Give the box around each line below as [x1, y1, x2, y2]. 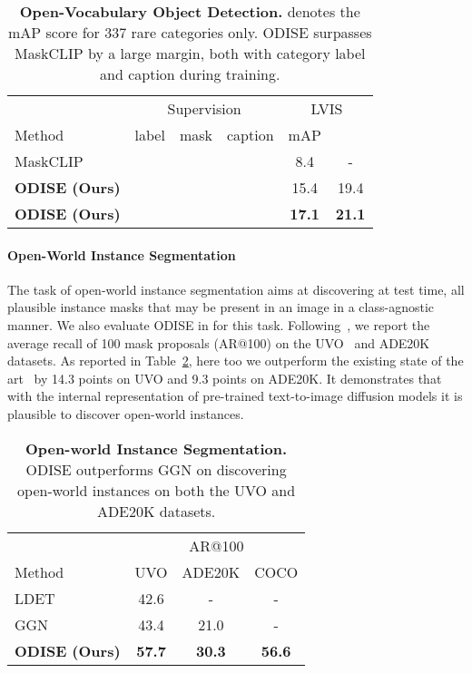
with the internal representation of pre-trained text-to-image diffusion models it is [7, 386, 463, 405]
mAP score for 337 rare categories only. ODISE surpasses [8, 22, 372, 43]
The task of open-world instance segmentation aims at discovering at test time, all [7, 279, 465, 298]
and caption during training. [100, 63, 280, 84]
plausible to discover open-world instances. [7, 404, 244, 423]
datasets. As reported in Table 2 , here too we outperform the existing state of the [7, 351, 464, 370]
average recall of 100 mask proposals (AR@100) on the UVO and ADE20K [7, 333, 430, 352]
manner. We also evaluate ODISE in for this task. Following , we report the [7, 315, 430, 334]
